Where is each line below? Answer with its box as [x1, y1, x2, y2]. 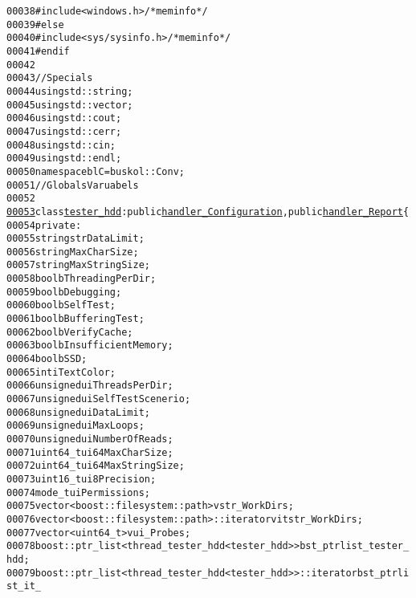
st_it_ [6, 580, 41, 592]
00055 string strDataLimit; [6, 233, 145, 245]
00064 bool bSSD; [6, 353, 88, 365]
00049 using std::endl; [6, 153, 122, 165]
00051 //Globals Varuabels [6, 179, 139, 191]
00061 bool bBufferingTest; [6, 313, 145, 325]
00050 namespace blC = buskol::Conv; [6, 165, 185, 177]
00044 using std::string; [6, 85, 133, 97]
